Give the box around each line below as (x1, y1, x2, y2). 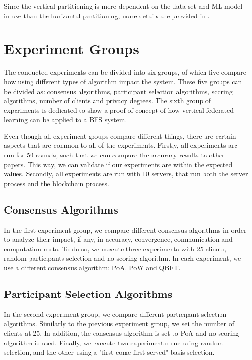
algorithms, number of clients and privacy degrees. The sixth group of (4, 95, 211, 106)
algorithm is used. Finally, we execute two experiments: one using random (4, 337, 223, 347)
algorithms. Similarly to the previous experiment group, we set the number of (4, 318, 234, 329)
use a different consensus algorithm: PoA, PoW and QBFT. (4, 263, 181, 273)
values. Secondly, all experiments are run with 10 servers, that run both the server (4, 169, 248, 179)
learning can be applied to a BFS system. (4, 114, 127, 125)
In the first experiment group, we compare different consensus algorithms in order (4, 224, 247, 235)
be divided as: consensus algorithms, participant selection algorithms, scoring (4, 86, 233, 96)
